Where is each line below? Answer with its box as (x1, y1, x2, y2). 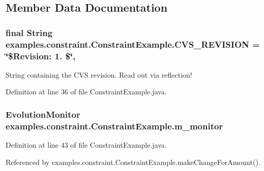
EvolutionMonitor (6, 108, 80, 120)
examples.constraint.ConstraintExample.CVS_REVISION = (6, 38, 260, 50)
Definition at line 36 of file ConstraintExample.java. (6, 86, 167, 97)
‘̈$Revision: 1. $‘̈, (6, 49, 76, 62)
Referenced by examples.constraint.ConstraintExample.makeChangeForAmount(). (6, 156, 260, 167)
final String (6, 26, 53, 39)
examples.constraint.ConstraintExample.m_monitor (6, 119, 223, 132)
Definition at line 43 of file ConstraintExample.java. (6, 140, 167, 150)
